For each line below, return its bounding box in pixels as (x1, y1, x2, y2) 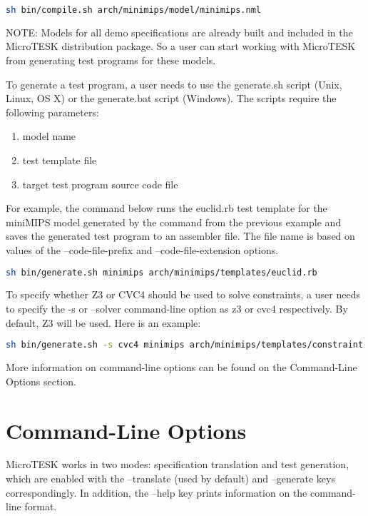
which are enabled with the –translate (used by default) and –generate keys (6, 471, 335, 486)
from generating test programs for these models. (6, 53, 216, 68)
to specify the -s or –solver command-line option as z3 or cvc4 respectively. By (6, 301, 348, 316)
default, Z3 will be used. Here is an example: (6, 315, 201, 330)
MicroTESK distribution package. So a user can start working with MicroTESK (6, 39, 356, 54)
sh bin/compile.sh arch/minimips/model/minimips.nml (6, 5, 261, 15)
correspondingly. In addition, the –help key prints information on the (6, 485, 307, 500)
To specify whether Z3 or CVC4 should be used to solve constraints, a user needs (6, 287, 360, 302)
